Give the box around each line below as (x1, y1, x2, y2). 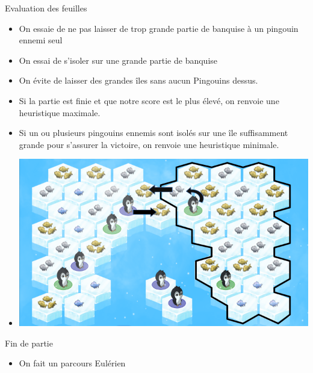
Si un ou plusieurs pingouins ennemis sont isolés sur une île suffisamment (19, 126, 288, 139)
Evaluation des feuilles (5, 2, 87, 14)
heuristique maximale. (19, 106, 101, 119)
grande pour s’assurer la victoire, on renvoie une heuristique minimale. (19, 138, 279, 150)
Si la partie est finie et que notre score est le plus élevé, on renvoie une (19, 94, 279, 106)
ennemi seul (19, 34, 63, 46)
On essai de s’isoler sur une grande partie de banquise (19, 54, 218, 66)
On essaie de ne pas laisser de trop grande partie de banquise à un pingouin (19, 22, 299, 34)
